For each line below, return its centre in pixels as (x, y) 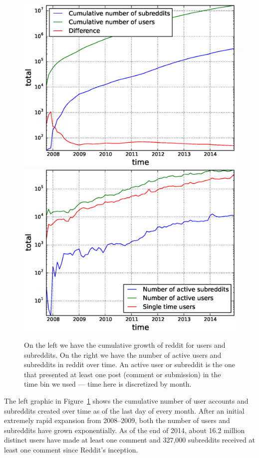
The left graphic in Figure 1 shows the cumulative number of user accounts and (126, 401)
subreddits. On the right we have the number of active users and (123, 354)
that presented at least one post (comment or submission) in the (123, 374)
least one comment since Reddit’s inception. (71, 450)
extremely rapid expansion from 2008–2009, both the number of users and (117, 420)
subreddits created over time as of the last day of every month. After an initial (124, 410)
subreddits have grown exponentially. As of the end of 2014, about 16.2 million (125, 430)
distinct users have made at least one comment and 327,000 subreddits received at (129, 440)
